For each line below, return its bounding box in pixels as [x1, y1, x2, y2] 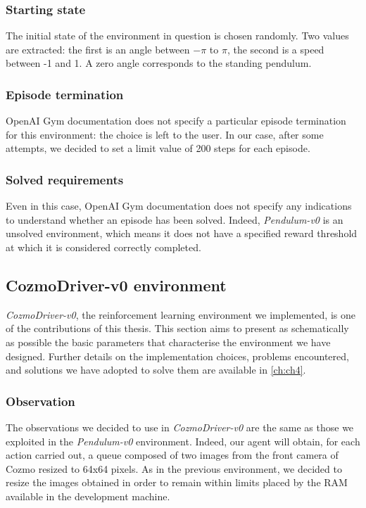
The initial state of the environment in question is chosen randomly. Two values [6, 28, 349, 43]
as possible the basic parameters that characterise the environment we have [6, 334, 331, 349]
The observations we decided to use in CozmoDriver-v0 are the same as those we [6, 419, 354, 434]
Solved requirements [6, 170, 124, 188]
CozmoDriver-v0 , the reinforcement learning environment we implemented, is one [6, 307, 355, 322]
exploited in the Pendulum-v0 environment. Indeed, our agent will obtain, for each [6, 433, 360, 448]
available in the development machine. [6, 488, 170, 503]
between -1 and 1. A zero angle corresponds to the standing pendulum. [6, 56, 312, 70]
